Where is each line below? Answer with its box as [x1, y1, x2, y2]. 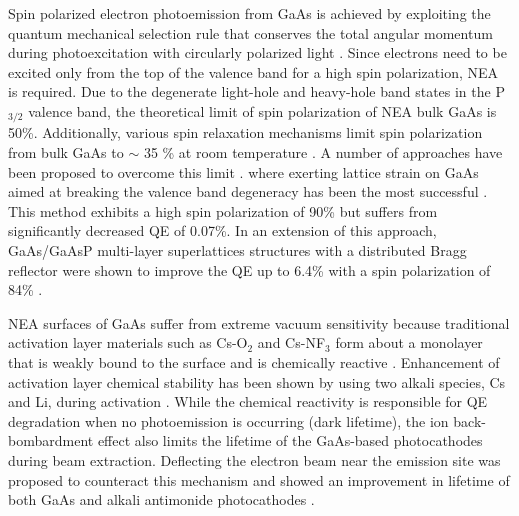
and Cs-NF [257, 332, 326, 353]
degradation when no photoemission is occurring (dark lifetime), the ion [8, 410, 449, 431]
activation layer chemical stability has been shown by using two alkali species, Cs [8, 371, 506, 392]
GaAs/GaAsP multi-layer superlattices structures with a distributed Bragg [8, 239, 467, 260]
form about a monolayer [335, 332, 483, 353]
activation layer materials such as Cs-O [8, 332, 248, 353]
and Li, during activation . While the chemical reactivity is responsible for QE [8, 391, 488, 412]
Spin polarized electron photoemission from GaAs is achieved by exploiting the [8, 3, 491, 23]
